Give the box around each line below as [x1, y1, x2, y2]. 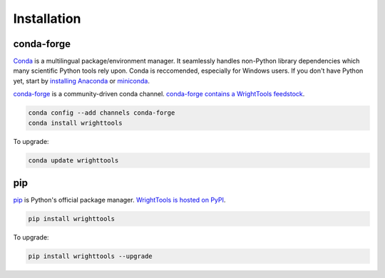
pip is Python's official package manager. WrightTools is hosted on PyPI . [13, 196, 226, 205]
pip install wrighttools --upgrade [28, 252, 153, 260]
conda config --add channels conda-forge [28, 109, 175, 117]
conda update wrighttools [28, 156, 119, 164]
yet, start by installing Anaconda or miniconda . [13, 76, 150, 85]
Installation [13, 11, 81, 26]
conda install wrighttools [28, 118, 123, 127]
